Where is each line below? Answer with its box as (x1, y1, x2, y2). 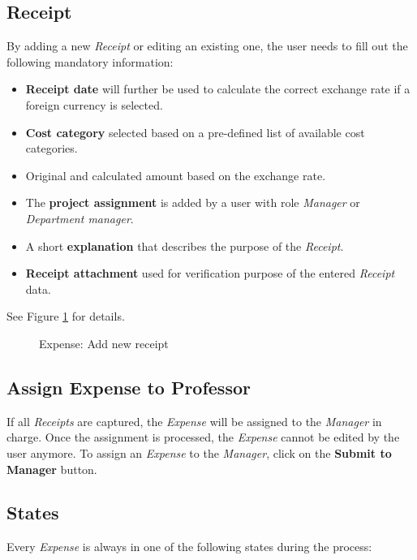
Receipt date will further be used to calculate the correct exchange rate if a (25, 80, 411, 97)
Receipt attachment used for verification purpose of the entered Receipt (25, 265, 395, 282)
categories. (25, 140, 78, 157)
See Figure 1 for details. (6, 308, 125, 325)
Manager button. (6, 460, 97, 477)
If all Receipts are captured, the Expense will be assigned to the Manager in (6, 412, 382, 429)
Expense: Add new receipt (39, 334, 169, 351)
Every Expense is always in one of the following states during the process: (6, 538, 372, 555)
